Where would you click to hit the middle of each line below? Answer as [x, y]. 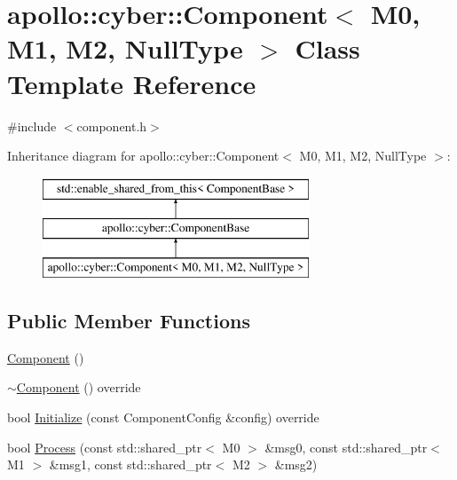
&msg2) [296, 464]
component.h [112, 126]
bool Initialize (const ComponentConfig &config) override [163, 417]
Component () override [79, 387]
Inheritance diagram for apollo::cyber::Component [143, 156]
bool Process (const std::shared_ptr [105, 447]
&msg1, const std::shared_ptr [130, 464]
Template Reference [132, 83]
